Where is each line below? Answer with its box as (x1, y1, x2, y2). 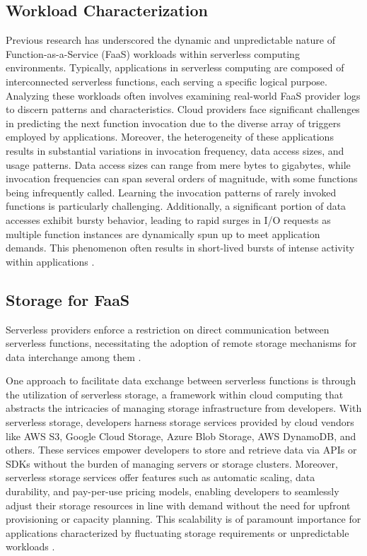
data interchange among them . (6, 349, 141, 364)
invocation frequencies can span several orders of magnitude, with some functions (6, 171, 358, 186)
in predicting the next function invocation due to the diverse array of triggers (6, 115, 341, 130)
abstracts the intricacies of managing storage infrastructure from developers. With (6, 401, 362, 415)
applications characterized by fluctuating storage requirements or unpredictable (6, 525, 349, 540)
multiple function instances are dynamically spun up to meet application (6, 226, 320, 241)
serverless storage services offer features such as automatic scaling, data (6, 470, 315, 485)
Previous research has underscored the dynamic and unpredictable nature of (6, 32, 335, 47)
